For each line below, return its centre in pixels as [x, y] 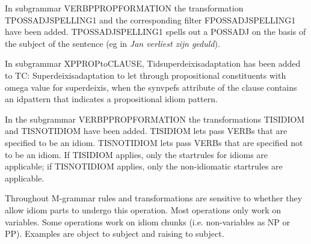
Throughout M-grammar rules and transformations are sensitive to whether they [154, 198]
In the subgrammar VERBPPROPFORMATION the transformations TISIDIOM [155, 119]
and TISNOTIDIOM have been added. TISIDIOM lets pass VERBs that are [146, 131]
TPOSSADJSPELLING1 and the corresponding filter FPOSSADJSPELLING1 [150, 20]
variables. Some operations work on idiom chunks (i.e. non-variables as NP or [148, 221]
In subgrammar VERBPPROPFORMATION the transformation [124, 8]
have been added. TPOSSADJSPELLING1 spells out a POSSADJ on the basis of [155, 32]
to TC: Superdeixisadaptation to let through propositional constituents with [146, 75]
